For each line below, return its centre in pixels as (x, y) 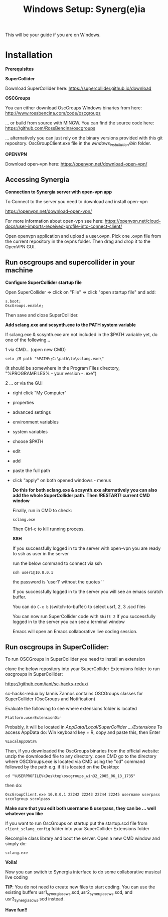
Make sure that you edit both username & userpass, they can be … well (81, 808)
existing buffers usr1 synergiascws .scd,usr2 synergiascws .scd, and (69, 893)
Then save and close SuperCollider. (42, 315)
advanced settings (32, 412)
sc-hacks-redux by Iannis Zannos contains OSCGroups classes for (74, 694)
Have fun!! (16, 909)
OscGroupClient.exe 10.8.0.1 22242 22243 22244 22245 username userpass (83, 795)
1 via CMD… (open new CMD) (36, 349)
